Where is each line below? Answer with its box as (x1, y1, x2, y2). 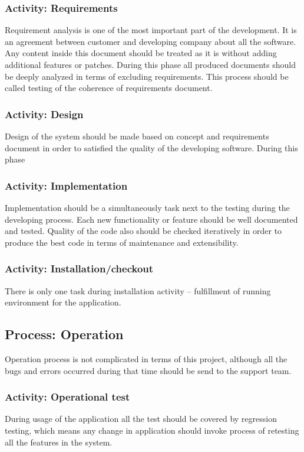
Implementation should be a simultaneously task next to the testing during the (5, 201, 290, 213)
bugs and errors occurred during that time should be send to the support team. (5, 364, 292, 376)
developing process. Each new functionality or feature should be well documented (5, 213, 298, 225)
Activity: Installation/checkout (5, 261, 154, 276)
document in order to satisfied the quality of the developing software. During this (5, 141, 298, 154)
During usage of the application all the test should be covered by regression (5, 412, 277, 425)
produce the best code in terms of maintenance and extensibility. (5, 236, 239, 248)
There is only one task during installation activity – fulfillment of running (5, 284, 271, 297)
